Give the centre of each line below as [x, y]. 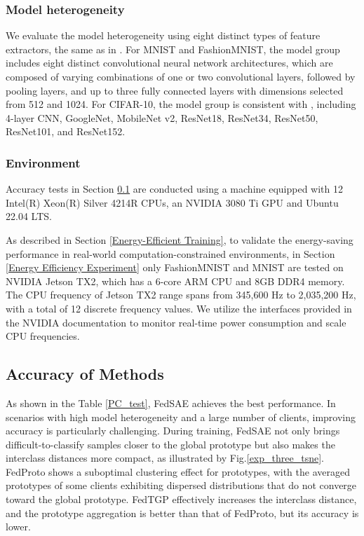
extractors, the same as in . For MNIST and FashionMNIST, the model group [173, 49]
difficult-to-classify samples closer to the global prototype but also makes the [170, 444]
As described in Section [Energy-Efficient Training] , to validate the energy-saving [180, 239]
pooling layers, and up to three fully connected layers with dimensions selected [175, 90]
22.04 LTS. [29, 216]
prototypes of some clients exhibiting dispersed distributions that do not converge [181, 485]
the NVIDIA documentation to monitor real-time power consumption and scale [176, 322]
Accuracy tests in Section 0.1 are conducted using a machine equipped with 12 [174, 189]
